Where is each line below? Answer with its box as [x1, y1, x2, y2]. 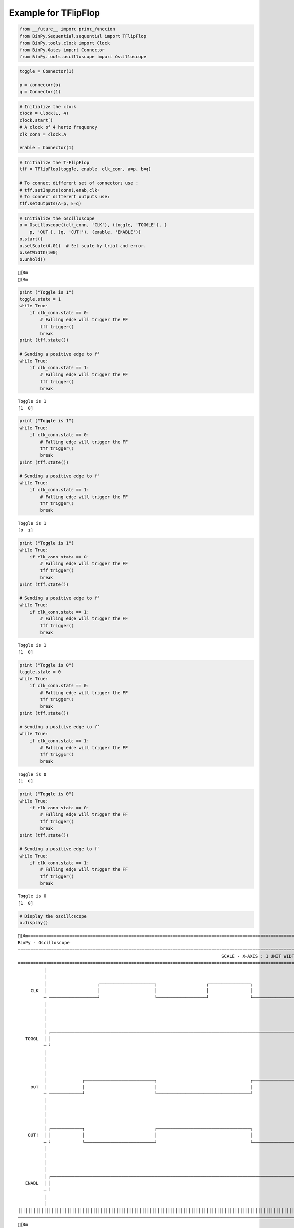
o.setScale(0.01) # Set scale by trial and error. [19, 243, 147, 249]
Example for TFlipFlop [9, 7, 100, 18]
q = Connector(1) [19, 89, 61, 95]
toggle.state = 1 [19, 296, 61, 302]
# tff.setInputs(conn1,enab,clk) [19, 187, 100, 193]
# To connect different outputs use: [19, 194, 110, 199]
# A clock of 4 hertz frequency [19, 124, 98, 130]
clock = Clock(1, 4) [19, 111, 69, 116]
